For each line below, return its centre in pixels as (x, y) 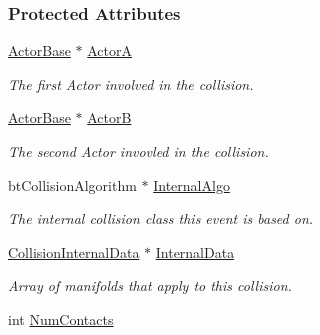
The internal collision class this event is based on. (161, 218)
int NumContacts (61, 318)
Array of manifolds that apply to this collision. (150, 285)
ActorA (110, 50)
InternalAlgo (191, 184)
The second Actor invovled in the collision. (138, 151)
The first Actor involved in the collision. (131, 83)
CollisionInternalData (74, 251)
